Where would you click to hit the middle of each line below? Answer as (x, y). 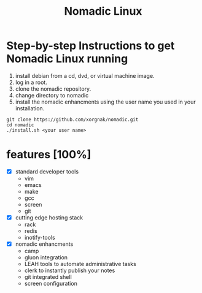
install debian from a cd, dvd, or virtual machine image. (85, 75)
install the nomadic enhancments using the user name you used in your (106, 102)
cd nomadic (20, 125)
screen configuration (51, 284)
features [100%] (49, 155)
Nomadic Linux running (67, 59)
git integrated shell (48, 277)
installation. (30, 108)
